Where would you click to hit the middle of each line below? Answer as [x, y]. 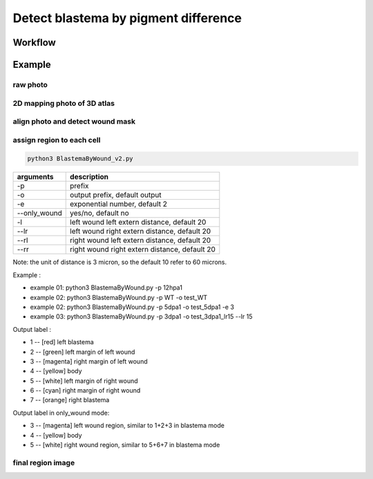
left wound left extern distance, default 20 [138, 223]
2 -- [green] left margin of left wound [83, 352]
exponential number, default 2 [118, 204]
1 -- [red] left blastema [62, 342]
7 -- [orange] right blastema [70, 400]
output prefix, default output [116, 195]
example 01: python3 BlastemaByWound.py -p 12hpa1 [106, 288]
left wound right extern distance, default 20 [141, 232]
